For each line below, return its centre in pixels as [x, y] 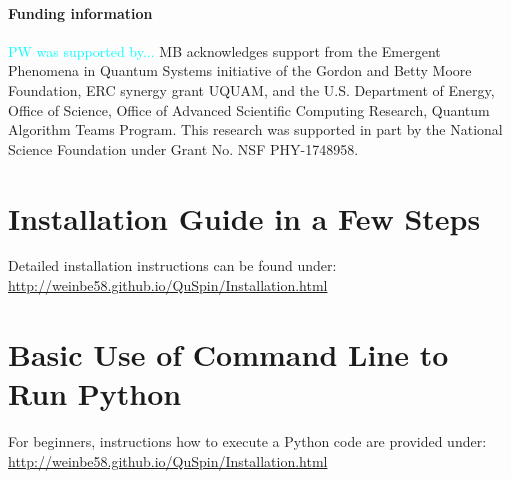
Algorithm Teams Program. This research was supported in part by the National [255, 129]
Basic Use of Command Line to [228, 353]
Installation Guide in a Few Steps [244, 217]
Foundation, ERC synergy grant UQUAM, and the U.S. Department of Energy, [251, 89]
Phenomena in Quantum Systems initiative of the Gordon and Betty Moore [240, 70]
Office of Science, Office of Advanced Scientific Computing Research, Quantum [249, 109]
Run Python [95, 393]
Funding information [80, 12]
